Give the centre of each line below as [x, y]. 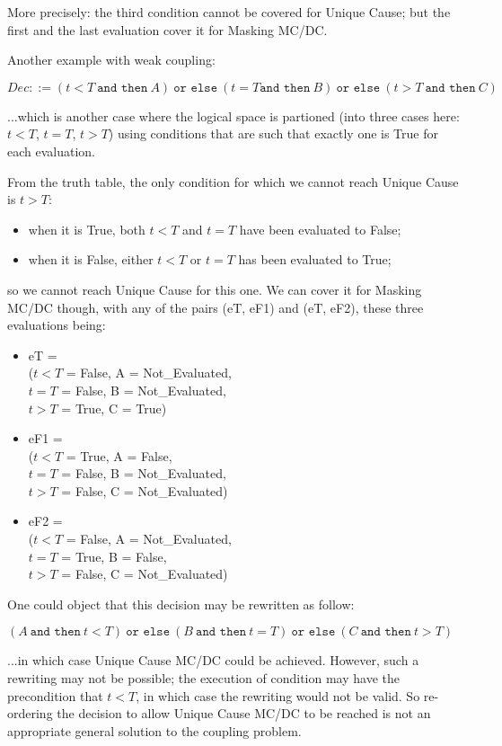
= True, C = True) [114, 408]
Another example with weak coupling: [111, 60]
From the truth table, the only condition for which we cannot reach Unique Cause [233, 181]
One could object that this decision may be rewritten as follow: [181, 604]
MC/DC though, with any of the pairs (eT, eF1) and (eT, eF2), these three [216, 307]
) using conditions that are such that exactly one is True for [273, 133]
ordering [30, 713]
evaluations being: [57, 325]
